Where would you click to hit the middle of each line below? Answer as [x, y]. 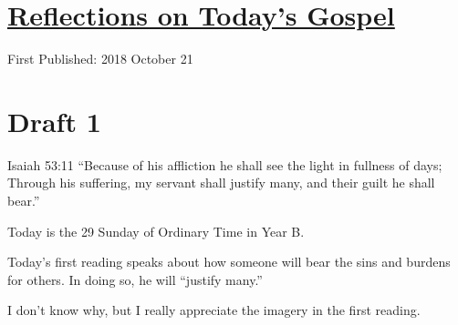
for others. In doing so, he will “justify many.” [135, 279]
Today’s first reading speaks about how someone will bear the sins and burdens [229, 262]
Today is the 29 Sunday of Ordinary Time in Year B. [156, 231]
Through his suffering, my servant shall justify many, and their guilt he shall [221, 183]
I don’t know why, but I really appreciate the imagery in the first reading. [214, 310]
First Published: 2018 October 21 [100, 59]
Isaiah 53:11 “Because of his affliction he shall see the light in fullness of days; [225, 164]
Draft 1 [54, 121]
